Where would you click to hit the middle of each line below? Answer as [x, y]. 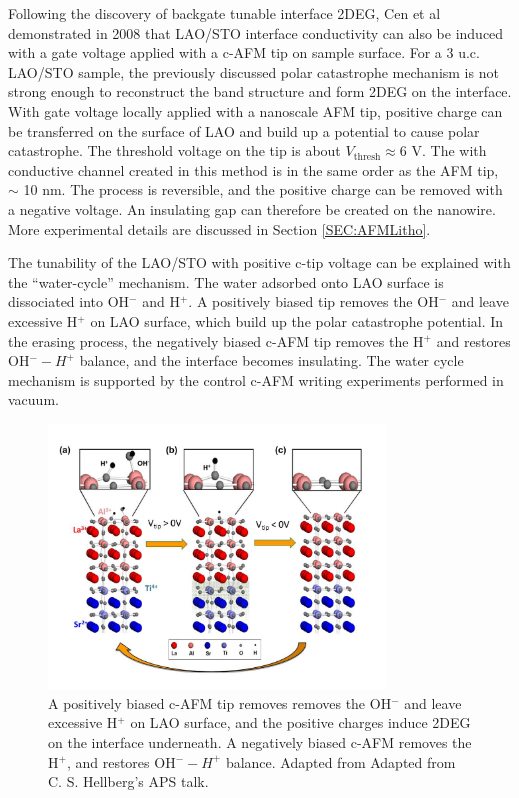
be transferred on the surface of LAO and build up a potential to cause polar [244, 130]
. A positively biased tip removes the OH [313, 301]
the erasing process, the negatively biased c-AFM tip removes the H [216, 340]
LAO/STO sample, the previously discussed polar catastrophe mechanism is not [253, 71]
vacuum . [33, 399]
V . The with [449, 150]
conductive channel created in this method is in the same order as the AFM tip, [253, 169]
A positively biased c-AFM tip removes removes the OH [220, 702]
